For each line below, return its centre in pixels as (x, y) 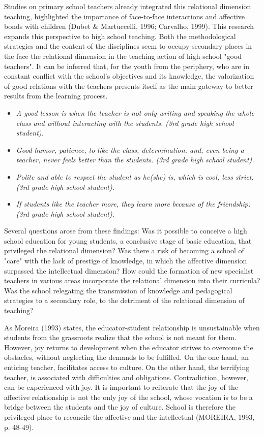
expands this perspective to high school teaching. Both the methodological (120, 36)
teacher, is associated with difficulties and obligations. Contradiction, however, (126, 377)
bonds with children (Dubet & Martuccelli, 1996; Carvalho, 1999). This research (129, 26)
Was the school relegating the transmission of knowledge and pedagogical (118, 290)
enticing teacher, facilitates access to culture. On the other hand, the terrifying (127, 367)
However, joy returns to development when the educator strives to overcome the (129, 347)
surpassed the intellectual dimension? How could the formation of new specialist (129, 270)
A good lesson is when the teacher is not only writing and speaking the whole (135, 112)
